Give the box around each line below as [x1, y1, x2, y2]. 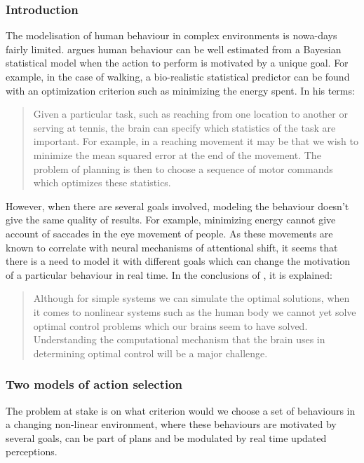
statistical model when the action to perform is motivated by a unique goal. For [6, 55, 349, 70]
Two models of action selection [6, 375, 183, 393]
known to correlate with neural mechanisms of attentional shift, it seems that [6, 240, 338, 254]
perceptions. [6, 444, 58, 459]
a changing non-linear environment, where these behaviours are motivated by [6, 417, 337, 431]
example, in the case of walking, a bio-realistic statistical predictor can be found [6, 69, 350, 83]
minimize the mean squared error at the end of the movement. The [33, 147, 321, 162]
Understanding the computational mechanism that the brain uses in [33, 332, 325, 347]
